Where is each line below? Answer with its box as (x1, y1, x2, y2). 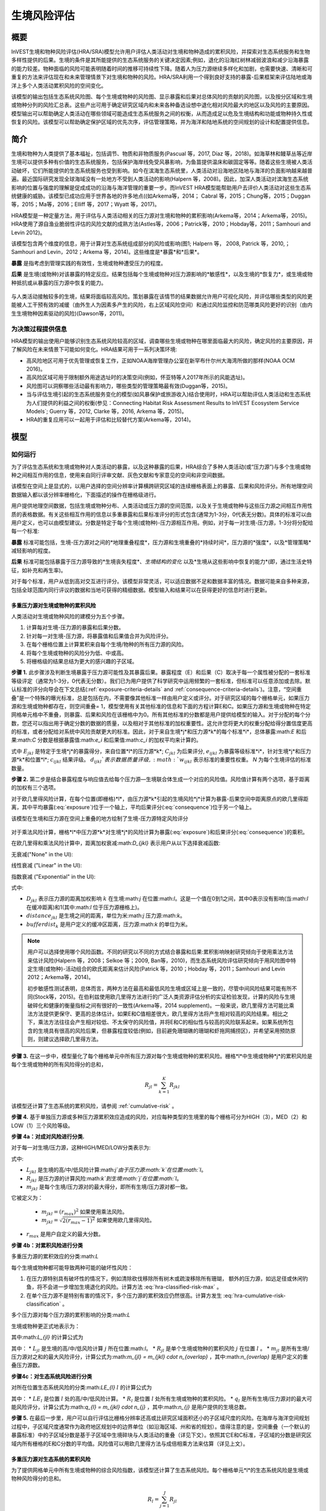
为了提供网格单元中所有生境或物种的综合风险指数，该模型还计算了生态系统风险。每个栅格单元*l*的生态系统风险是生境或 (11, 1466, 309, 1474)
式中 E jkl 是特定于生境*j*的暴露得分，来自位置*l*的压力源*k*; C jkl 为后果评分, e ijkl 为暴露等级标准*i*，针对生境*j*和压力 (11, 747, 312, 756)
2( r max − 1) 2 (62, 1216, 95, 1225)
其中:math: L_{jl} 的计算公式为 (11, 1333, 84, 1341)
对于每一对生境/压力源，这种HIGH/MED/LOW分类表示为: (11, 1144, 151, 1151)
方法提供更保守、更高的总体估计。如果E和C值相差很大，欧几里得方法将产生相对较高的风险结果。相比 (32, 1010, 283, 1018)
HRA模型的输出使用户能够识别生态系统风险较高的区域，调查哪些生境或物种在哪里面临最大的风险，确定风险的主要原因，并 (11, 337, 313, 345)
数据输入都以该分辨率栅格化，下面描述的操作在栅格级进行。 (11, 491, 159, 498)
